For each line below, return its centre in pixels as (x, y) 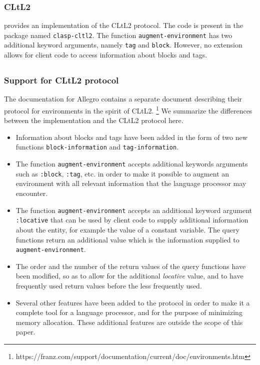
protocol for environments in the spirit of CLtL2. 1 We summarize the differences (128, 110)
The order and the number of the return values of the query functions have (131, 266)
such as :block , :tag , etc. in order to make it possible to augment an (122, 173)
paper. (25, 332)
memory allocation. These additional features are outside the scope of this (129, 322)
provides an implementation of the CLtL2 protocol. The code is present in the (123, 25)
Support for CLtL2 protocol (61, 80)
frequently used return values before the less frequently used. (109, 285)
